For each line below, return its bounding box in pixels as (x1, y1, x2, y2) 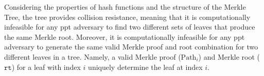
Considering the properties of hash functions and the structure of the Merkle (4, 2, 246, 12)
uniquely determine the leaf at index (88, 61, 203, 72)
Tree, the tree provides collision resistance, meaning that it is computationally (4, 11, 251, 22)
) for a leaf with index (11, 61, 81, 72)
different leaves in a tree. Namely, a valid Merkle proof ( (4, 51, 181, 62)
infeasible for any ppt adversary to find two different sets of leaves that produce (4, 21, 255, 32)
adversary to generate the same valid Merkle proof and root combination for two (4, 41, 258, 52)
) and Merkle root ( (198, 51, 260, 62)
